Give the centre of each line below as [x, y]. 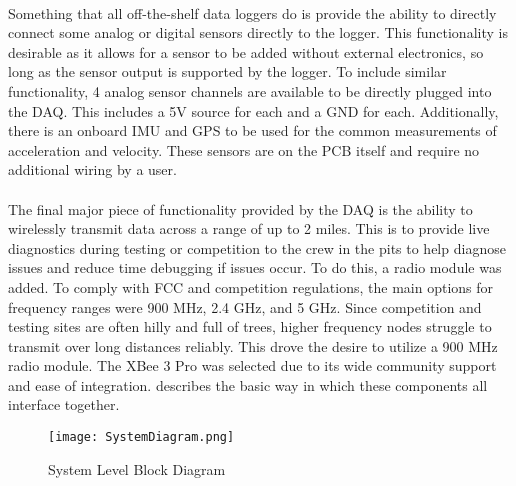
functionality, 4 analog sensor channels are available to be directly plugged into [250, 90]
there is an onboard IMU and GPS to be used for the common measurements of [252, 130]
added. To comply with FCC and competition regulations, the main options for [251, 286]
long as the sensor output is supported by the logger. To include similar [227, 71]
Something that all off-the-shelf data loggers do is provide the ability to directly [252, 12]
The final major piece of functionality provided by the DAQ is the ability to [240, 208]
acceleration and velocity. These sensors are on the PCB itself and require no [244, 149]
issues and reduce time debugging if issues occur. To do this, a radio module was [255, 267]
